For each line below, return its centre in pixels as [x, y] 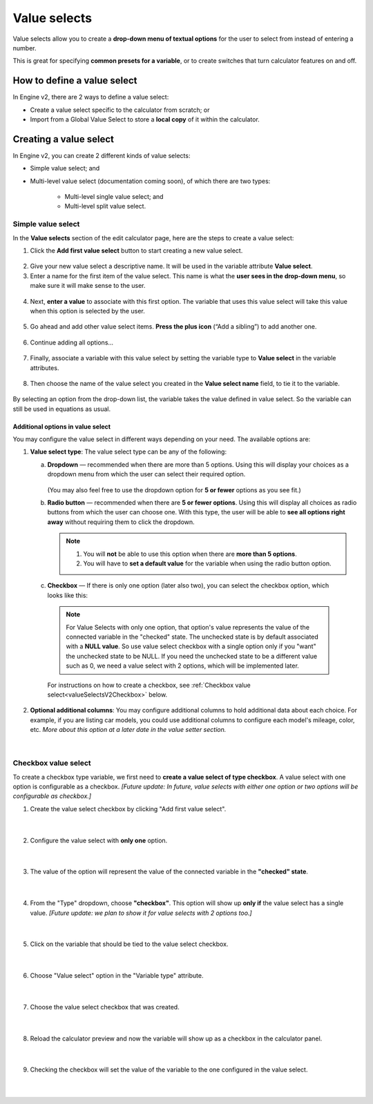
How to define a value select [75, 80]
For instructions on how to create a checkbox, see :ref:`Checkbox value [149, 685]
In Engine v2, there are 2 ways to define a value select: [91, 97]
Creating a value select [63, 139]
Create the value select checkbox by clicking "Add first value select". [128, 808]
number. [25, 48]
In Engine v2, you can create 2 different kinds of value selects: [102, 155]
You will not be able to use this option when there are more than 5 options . [190, 554]
